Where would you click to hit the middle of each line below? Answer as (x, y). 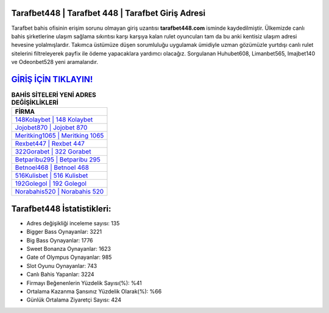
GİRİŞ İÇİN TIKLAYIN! (52, 79)
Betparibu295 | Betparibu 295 (58, 160)
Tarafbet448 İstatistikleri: (61, 209)
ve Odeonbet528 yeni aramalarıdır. (55, 62)
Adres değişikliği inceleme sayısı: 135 (73, 223)
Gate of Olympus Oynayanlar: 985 (69, 257)
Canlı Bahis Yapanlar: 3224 (60, 275)
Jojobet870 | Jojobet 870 (51, 128)
